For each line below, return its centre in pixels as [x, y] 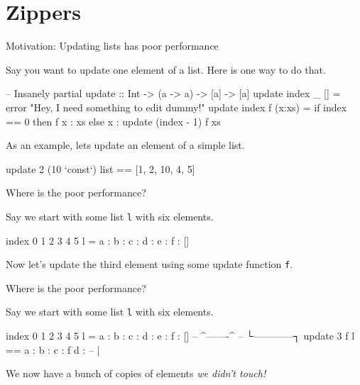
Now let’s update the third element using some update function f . [149, 264]
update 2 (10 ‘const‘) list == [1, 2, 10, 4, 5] [100, 168]
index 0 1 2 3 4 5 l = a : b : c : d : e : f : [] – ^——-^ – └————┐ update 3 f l [180, 336]
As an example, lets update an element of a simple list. [125, 145]
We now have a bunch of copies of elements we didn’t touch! [136, 373]
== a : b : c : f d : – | [53, 349]
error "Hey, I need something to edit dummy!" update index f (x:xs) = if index [176, 107]
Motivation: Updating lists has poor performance [112, 46]
